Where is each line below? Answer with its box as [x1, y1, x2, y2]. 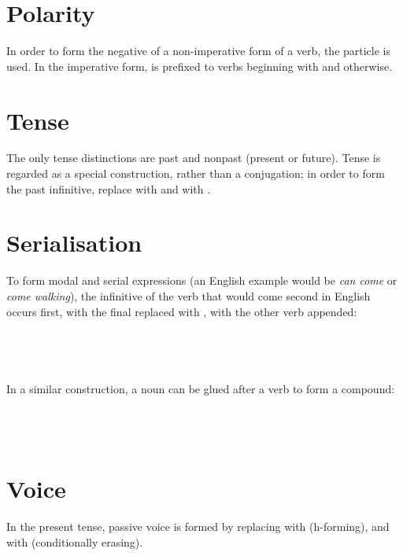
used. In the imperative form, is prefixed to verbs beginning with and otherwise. [6, 57, 393, 74]
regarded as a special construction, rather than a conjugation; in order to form [6, 165, 385, 182]
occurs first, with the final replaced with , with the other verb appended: [6, 303, 357, 319]
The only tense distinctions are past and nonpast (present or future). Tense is [6, 149, 381, 166]
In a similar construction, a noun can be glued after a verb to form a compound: [6, 380, 395, 396]
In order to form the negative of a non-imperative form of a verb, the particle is [6, 42, 391, 59]
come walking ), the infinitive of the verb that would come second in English [6, 287, 371, 304]
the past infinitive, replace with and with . [6, 180, 211, 197]
